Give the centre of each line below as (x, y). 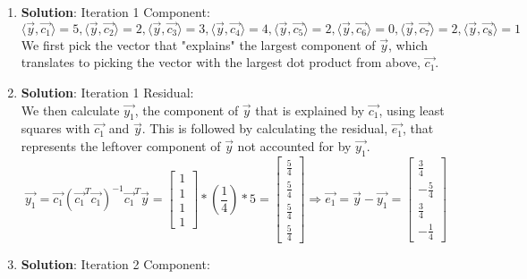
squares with (55, 128)
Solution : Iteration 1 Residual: (107, 92)
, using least (412, 110)
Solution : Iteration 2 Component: (115, 264)
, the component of (187, 110)
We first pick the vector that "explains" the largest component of (198, 44)
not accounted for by (294, 145)
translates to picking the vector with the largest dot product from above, (221, 62)
